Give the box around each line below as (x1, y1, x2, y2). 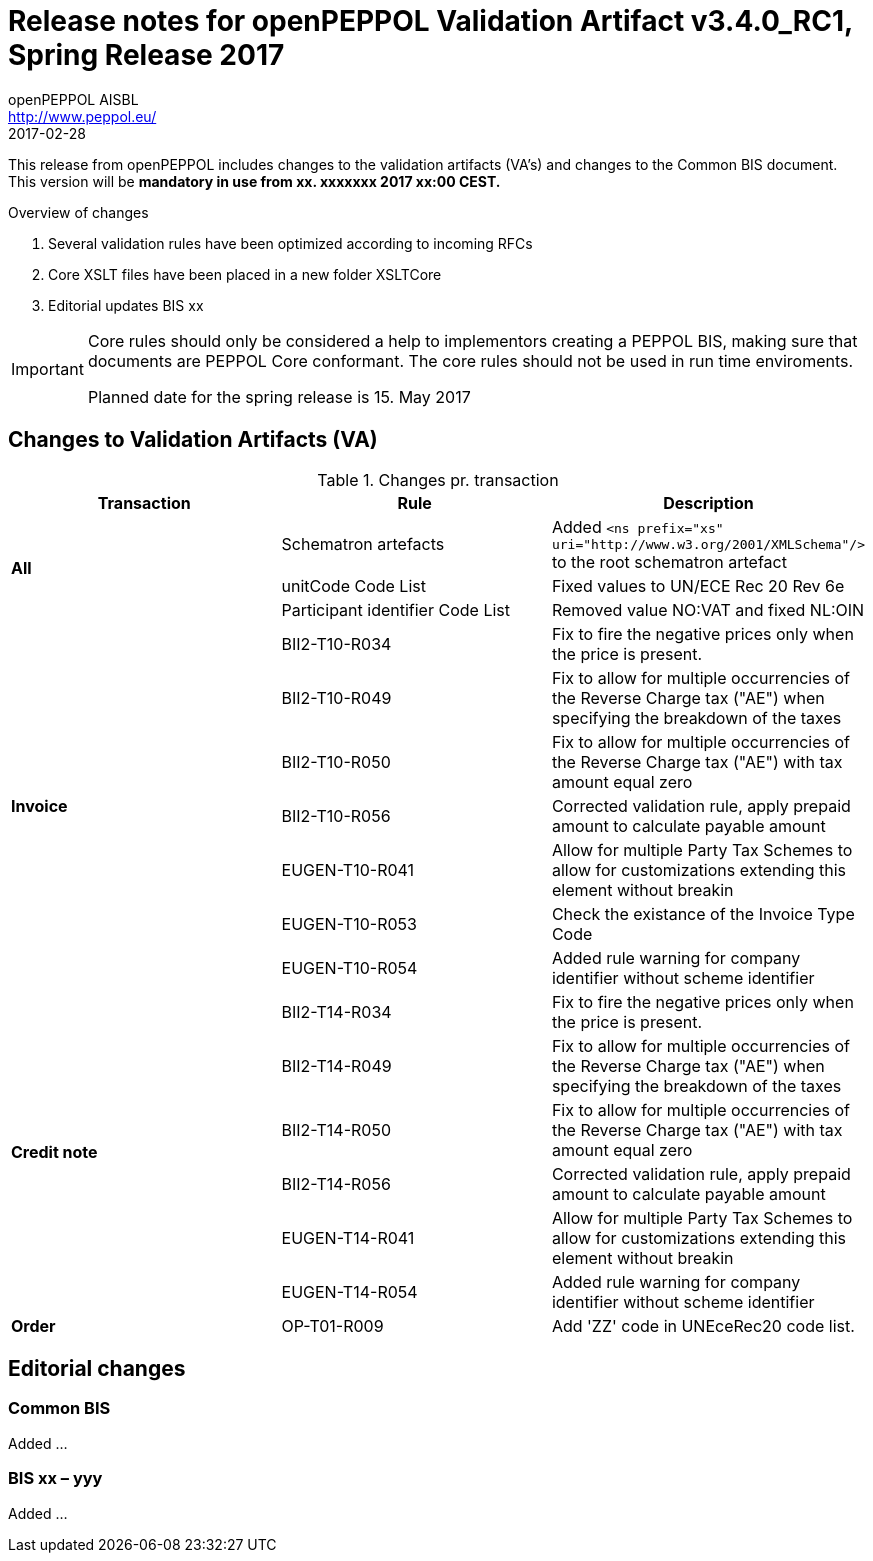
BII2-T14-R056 (281, 1173, 391, 1194)
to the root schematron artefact (551, 551, 787, 572)
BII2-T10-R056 (281, 805, 391, 826)
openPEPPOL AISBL (8, 90, 139, 108)
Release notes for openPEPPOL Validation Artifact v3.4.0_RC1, (8, 4, 853, 38)
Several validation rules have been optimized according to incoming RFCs (48, 234, 533, 252)
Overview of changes (8, 203, 149, 221)
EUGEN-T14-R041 (281, 1227, 415, 1248)
